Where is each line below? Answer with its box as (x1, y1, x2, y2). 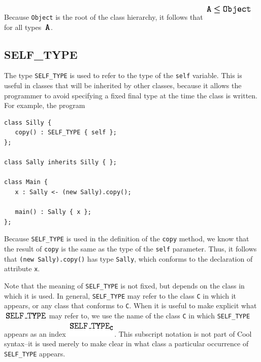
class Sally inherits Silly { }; (4, 159, 117, 166)
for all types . (4, 21, 53, 32)
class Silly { (4, 119, 52, 126)
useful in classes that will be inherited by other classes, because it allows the (4, 80, 242, 91)
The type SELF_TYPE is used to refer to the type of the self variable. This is (4, 70, 242, 81)
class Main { (4, 178, 48, 186)
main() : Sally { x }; (15, 208, 91, 216)
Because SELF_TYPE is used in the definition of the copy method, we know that (4, 233, 249, 244)
